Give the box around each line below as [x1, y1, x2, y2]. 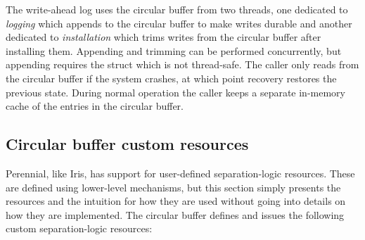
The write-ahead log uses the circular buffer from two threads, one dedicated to [6, 2, 348, 16]
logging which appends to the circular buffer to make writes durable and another [6, 15, 352, 30]
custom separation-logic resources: [6, 221, 153, 236]
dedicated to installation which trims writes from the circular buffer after [6, 30, 321, 44]
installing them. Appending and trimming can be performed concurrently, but [6, 43, 342, 58]
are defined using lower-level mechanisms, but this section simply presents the [6, 179, 341, 194]
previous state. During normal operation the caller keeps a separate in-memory [6, 84, 345, 99]
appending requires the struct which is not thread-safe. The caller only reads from [6, 57, 359, 72]
